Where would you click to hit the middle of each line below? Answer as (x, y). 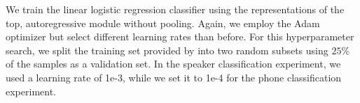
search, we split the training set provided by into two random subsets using (167, 50)
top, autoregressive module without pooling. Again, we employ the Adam (163, 23)
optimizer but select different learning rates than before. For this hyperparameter (180, 37)
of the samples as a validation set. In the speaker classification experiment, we (173, 64)
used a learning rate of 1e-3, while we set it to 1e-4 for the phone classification (174, 77)
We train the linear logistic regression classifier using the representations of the (175, 9)
